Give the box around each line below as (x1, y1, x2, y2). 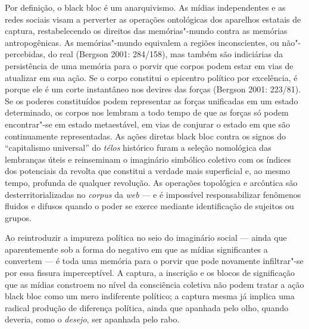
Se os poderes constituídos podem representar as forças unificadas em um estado (5, 94, 298, 107)
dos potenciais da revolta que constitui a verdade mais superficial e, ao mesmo (5, 164, 291, 177)
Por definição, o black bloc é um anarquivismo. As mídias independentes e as (5, 1, 286, 13)
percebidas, (5, 48, 46, 60)
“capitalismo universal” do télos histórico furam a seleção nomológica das (5, 141, 271, 154)
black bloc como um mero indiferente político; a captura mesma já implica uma (5, 290, 295, 302)
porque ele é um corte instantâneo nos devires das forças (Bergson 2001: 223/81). (5, 83, 301, 95)
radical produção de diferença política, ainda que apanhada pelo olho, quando (5, 301, 289, 314)
